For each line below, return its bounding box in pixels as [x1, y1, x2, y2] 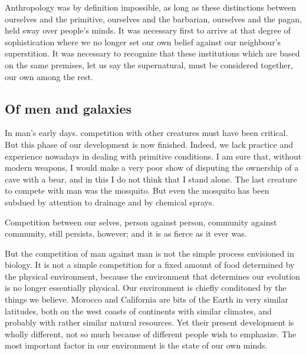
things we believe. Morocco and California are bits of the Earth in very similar [5, 293, 288, 306]
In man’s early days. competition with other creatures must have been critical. [5, 127, 288, 139]
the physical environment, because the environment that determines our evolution [5, 270, 300, 282]
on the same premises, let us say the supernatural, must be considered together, [5, 58, 293, 71]
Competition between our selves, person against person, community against [5, 215, 277, 228]
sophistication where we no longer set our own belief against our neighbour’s [5, 35, 281, 48]
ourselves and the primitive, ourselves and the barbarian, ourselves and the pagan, [5, 12, 302, 25]
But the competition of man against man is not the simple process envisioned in [5, 247, 294, 259]
